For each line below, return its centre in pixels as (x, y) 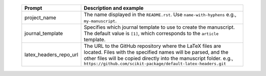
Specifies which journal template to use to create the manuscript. (159, 27)
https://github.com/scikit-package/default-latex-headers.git (155, 64)
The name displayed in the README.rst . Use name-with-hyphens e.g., (160, 15)
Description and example (114, 8)
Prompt (33, 8)
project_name (40, 18)
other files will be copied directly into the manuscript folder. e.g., (159, 58)
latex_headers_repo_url (51, 54)
